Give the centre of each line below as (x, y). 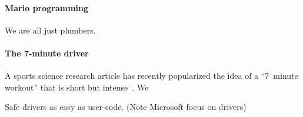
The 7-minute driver (47, 53)
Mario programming (47, 7)
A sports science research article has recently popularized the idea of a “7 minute (151, 76)
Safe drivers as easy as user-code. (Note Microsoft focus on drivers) (126, 107)
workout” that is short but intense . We (77, 87)
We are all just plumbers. (50, 30)
